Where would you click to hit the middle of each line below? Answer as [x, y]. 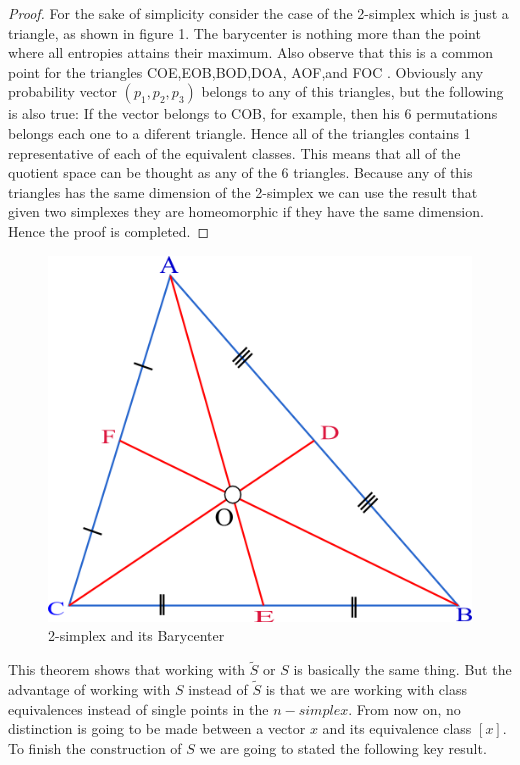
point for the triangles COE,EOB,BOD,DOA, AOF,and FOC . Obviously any [246, 71]
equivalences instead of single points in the [138, 708]
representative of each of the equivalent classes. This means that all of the [234, 152]
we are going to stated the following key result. [343, 747]
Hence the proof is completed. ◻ [109, 230]
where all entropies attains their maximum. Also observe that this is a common [251, 52]
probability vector [62, 91]
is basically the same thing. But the [402, 669]
